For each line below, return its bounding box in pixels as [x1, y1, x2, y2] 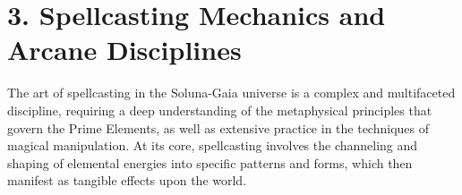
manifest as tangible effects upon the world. [7, 171, 247, 190]
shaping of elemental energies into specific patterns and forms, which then [7, 153, 413, 172]
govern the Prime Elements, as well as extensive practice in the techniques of [7, 118, 429, 137]
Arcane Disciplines [7, 31, 242, 68]
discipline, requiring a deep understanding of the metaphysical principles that [7, 100, 432, 119]
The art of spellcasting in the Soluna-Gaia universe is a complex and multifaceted [7, 83, 456, 102]
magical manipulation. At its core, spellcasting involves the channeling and [7, 136, 418, 155]
